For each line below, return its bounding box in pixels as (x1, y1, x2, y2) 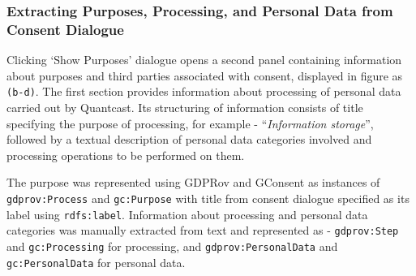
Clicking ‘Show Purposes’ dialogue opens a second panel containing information (6, 51, 402, 68)
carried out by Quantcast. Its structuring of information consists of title (6, 98, 363, 115)
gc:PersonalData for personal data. (6, 253, 186, 270)
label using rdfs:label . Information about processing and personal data (6, 205, 368, 222)
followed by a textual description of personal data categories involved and (6, 131, 372, 148)
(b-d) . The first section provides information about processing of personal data (6, 83, 401, 100)
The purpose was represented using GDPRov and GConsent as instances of (6, 174, 380, 191)
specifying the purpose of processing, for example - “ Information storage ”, (6, 114, 374, 132)
